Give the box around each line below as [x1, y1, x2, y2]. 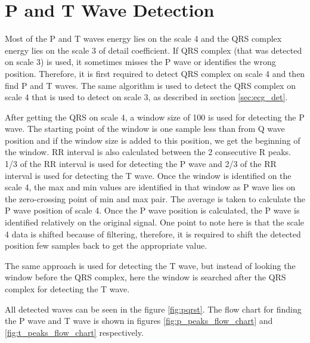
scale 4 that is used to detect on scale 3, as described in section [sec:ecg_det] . [5, 91, 288, 103]
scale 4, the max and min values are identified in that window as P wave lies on [5, 181, 296, 193]
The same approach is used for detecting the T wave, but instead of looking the [5, 259, 296, 271]
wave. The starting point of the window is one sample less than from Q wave [5, 122, 285, 135]
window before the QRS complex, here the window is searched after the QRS [5, 271, 286, 283]
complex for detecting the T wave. [5, 283, 130, 295]
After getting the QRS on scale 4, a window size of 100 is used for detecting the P [5, 110, 305, 123]
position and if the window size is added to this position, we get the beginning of [5, 134, 300, 146]
